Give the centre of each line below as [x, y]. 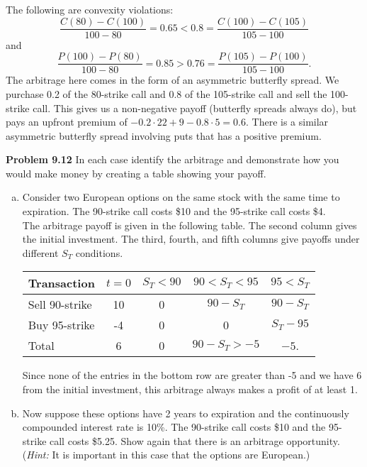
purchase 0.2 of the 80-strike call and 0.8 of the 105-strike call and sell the [166, 93]
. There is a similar [287, 122]
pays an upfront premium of [67, 122]
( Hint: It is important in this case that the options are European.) [166, 455]
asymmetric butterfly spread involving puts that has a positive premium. [164, 135]
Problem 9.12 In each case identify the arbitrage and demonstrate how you [173, 159]
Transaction [61, 283]
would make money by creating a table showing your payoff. [136, 173]
